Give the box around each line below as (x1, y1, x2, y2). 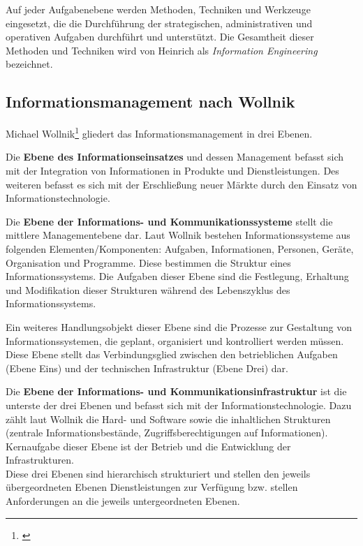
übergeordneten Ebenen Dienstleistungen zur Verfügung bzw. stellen (6, 480, 298, 494)
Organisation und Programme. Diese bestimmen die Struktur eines (6, 255, 291, 270)
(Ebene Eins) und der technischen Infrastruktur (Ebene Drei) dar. (6, 360, 288, 375)
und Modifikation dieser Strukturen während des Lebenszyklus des (6, 282, 290, 297)
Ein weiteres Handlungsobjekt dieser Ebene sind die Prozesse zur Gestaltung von (6, 319, 353, 334)
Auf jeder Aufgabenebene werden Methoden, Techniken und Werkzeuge (6, 2, 311, 16)
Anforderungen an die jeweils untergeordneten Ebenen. (6, 494, 240, 508)
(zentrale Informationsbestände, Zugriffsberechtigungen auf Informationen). (6, 425, 328, 440)
